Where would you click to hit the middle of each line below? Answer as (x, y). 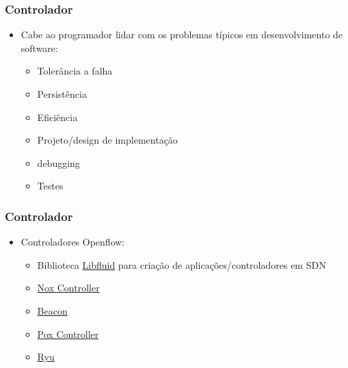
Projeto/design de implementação (107, 140)
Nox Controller (68, 288)
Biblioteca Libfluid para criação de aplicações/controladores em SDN (182, 264)
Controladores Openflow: (73, 242)
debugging (58, 162)
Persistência (62, 94)
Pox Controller (68, 333)
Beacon (52, 310)
